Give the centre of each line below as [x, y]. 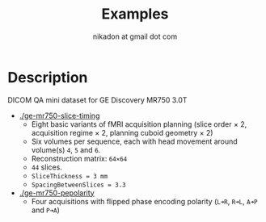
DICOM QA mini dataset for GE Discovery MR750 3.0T [97, 100]
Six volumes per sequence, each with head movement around [134, 141]
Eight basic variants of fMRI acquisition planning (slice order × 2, [139, 124]
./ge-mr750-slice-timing [59, 115]
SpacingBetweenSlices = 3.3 [78, 185]
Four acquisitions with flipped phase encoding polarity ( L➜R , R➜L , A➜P [144, 201]
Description [48, 77]
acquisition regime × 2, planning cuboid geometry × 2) [122, 132]
